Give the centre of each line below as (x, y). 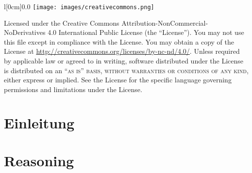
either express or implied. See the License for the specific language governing (118, 80)
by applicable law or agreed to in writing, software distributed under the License (124, 61)
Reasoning (39, 160)
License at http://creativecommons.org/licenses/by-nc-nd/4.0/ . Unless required (122, 51)
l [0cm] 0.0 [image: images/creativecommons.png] (79, 6)
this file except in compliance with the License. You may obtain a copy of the (119, 41)
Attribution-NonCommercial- (165, 23)
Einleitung (39, 122)
